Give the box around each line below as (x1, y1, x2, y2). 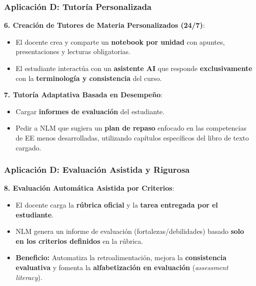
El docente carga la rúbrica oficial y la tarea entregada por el (15, 199, 218, 210)
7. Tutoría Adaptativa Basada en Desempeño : (4, 89, 163, 100)
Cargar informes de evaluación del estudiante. (15, 106, 165, 116)
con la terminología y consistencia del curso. (15, 72, 162, 83)
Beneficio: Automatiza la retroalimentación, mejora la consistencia (15, 252, 227, 263)
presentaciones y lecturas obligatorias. (15, 46, 131, 57)
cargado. (15, 142, 42, 152)
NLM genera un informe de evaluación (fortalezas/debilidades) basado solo (15, 226, 244, 236)
